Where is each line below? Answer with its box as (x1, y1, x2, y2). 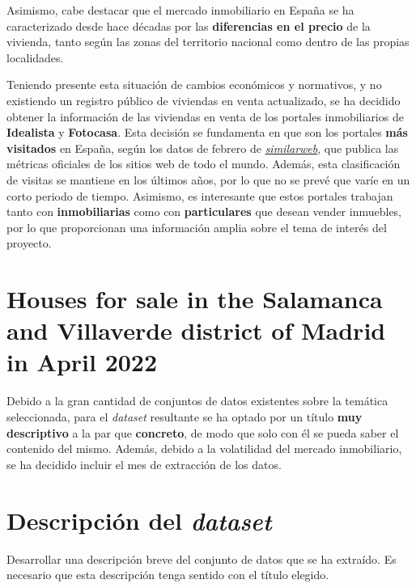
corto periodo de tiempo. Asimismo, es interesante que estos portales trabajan (6, 187, 393, 204)
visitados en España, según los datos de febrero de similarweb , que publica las (6, 139, 399, 156)
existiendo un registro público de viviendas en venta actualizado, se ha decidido (6, 91, 401, 108)
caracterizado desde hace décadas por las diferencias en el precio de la (6, 17, 371, 34)
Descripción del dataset (6, 503, 272, 537)
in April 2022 (6, 345, 158, 379)
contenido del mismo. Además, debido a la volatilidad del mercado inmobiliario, (6, 440, 402, 457)
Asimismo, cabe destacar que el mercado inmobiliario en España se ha (6, 2, 354, 18)
